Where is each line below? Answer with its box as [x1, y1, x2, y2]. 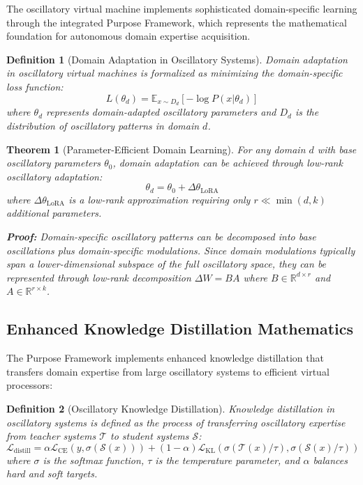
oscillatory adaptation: [6, 169, 103, 183]
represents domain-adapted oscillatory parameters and [46, 105, 276, 119]
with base [317, 141, 357, 156]
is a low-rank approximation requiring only [68, 192, 251, 206]
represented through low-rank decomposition [6, 270, 191, 284]
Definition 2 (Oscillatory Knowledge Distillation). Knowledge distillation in [6, 401, 335, 415]
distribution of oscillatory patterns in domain [6, 118, 200, 133]
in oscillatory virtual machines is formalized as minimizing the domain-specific [6, 66, 343, 80]
